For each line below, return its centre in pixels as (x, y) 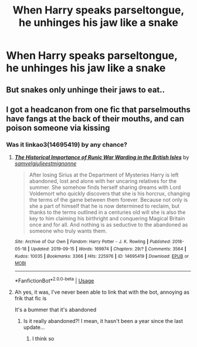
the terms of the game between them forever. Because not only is (108, 200)
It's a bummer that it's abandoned (55, 309)
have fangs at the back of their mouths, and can (95, 119)
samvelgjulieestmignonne (45, 164)
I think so (43, 338)
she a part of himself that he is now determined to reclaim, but (104, 206)
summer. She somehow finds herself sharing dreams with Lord (105, 188)
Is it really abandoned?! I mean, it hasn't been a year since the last (103, 321)
